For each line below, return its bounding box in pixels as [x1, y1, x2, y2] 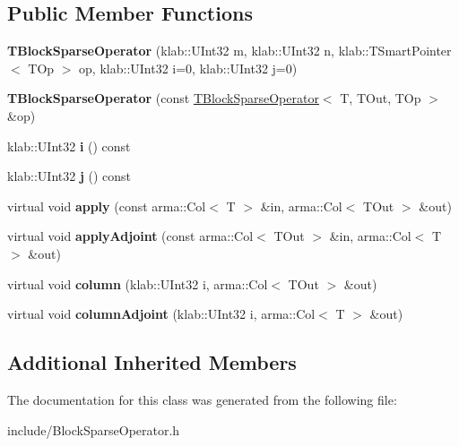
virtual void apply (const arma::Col [7, 196, 206, 215]
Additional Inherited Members [7, 348, 297, 376]
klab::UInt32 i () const [7, 136, 131, 155]
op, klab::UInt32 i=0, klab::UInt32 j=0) [79, 58, 298, 77]
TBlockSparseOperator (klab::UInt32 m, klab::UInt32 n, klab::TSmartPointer [7, 41, 452, 60]
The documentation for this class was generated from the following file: [7, 390, 397, 408]
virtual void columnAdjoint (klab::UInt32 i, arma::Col [7, 304, 316, 323]
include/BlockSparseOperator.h [7, 420, 180, 439]
